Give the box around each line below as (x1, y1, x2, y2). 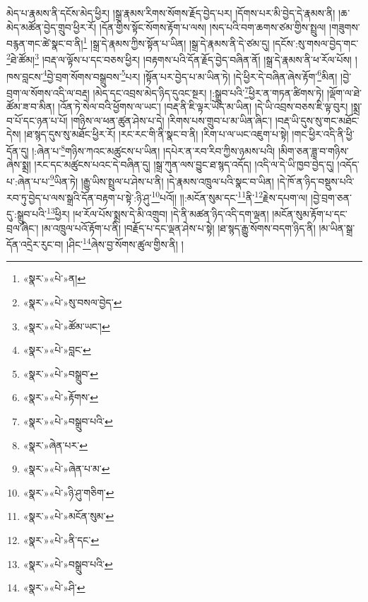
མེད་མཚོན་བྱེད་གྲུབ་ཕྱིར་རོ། (6, 19, 97, 34)
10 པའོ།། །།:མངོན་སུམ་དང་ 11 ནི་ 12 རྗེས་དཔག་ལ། (151, 188, 308, 204)
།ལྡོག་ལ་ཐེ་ (326, 85, 362, 100)
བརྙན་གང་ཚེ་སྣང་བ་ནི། (6, 35, 83, 50)
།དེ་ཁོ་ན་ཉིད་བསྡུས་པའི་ (277, 173, 355, 188)
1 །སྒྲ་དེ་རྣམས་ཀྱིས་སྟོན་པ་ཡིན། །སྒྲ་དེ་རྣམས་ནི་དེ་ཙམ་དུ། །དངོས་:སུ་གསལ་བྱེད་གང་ (83, 34, 359, 50)
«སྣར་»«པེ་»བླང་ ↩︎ (23, 342, 91, 357)
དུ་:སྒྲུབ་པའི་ (6, 206, 47, 221)
